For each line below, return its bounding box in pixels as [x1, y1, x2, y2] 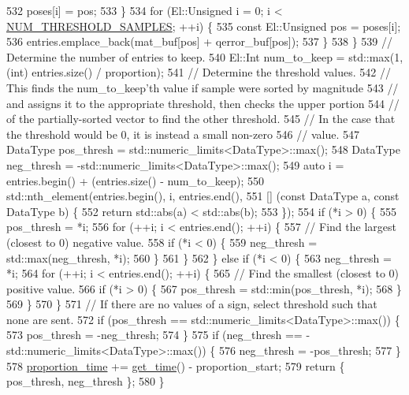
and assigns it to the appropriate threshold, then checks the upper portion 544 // [6, 95, 400, 111]
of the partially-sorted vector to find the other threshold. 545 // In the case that [6, 110, 396, 127]
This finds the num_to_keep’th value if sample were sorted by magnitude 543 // [6, 79, 399, 95]
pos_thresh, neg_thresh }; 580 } [6, 373, 165, 389]
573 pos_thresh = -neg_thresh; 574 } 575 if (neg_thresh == [6, 326, 303, 343]
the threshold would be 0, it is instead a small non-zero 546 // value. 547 [6, 125, 359, 142]
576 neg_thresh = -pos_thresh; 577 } [218, 342, 401, 359]
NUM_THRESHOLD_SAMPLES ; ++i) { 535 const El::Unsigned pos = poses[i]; [6, 17, 401, 34]
